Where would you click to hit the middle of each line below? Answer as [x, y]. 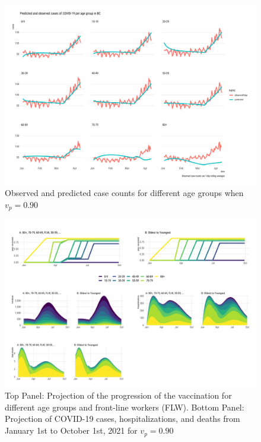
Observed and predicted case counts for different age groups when [124, 193]
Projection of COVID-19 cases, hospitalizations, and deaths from [122, 419]
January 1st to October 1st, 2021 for [71, 430]
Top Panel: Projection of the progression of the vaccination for [118, 395]
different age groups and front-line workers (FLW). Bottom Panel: [125, 407]
